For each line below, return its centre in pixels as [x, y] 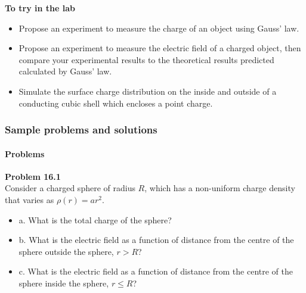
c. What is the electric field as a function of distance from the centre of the [156, 271]
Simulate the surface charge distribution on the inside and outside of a [148, 91]
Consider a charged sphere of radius [70, 188]
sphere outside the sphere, [66, 251]
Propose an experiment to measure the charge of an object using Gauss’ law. [159, 28]
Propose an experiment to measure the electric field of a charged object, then [160, 48]
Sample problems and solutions [81, 130]
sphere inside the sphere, [64, 283]
